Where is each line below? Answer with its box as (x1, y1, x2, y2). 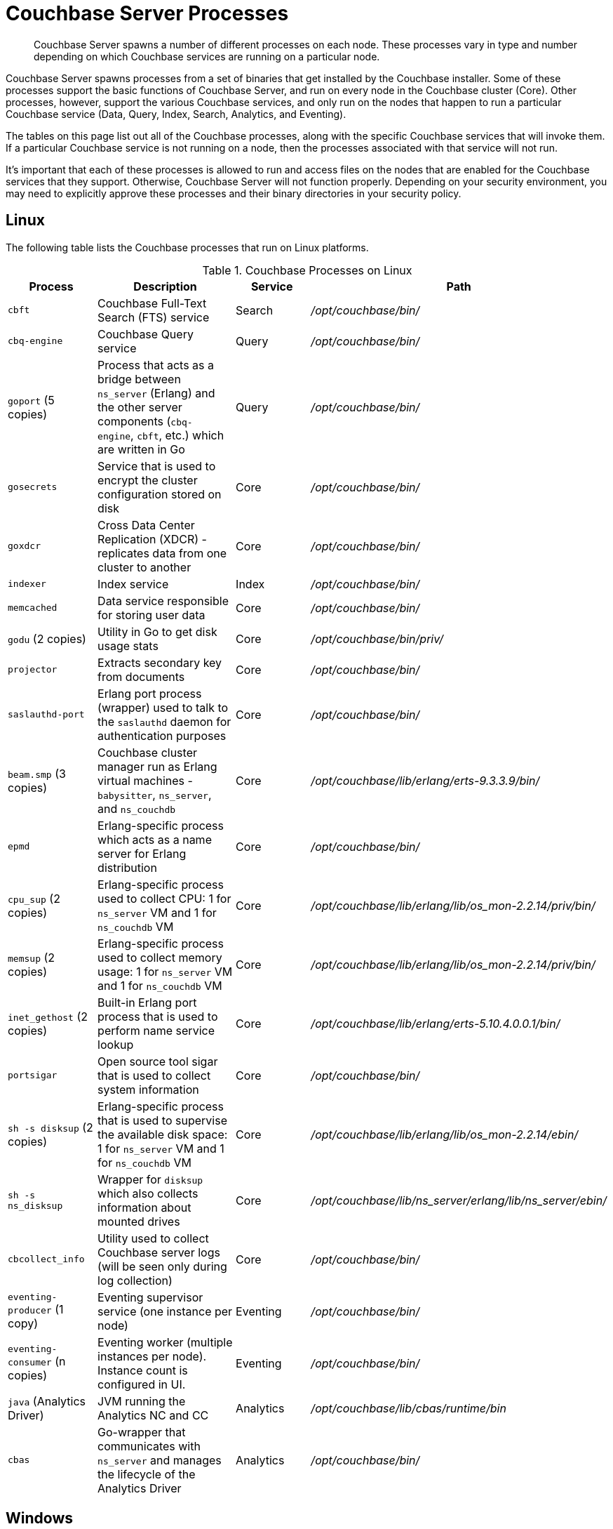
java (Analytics (8, 1394, 86, 1408)
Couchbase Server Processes (6, 1, 289, 25)
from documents (97, 669, 185, 684)
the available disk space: (97, 1127, 228, 1141)
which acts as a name (97, 832, 212, 847)
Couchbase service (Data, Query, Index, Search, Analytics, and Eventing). (6, 107, 346, 120)
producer (8, 1305, 52, 1316)
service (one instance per (97, 1304, 233, 1318)
